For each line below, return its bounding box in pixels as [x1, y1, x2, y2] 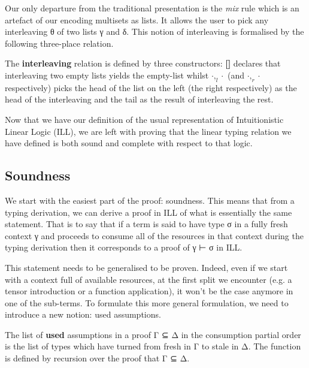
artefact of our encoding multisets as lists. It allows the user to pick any [5, 13, 269, 26]
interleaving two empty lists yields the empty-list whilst [5, 68, 209, 81]
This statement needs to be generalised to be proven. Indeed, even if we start [5, 261, 288, 273]
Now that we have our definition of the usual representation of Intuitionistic [5, 113, 284, 125]
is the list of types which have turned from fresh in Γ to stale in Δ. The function [5, 340, 301, 352]
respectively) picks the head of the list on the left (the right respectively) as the [5, 81, 297, 93]
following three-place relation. [5, 37, 114, 49]
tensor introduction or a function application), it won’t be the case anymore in [5, 285, 293, 297]
